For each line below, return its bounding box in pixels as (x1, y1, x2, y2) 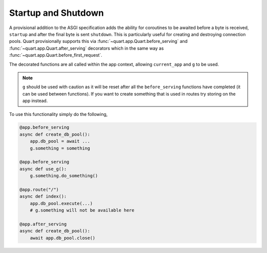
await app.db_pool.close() (30, 235, 96, 241)
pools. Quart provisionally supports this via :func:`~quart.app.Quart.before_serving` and (9, 38, 188, 44)
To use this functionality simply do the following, (9, 111, 108, 117)
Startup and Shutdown (9, 7, 104, 18)
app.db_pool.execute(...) (30, 200, 93, 206)
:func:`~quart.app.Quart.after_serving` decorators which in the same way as (9, 45, 164, 51)
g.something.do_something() (30, 173, 98, 179)
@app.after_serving (19, 221, 67, 227)
